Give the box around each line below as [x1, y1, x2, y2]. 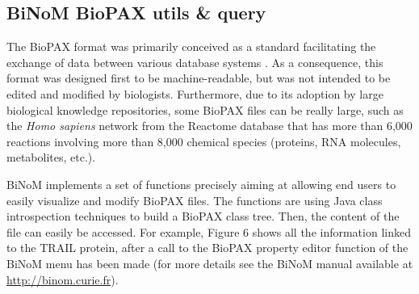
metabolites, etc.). [6, 149, 96, 166]
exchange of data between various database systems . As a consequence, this [6, 53, 383, 70]
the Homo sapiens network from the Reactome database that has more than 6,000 [6, 117, 413, 134]
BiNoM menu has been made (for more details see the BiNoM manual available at [6, 254, 413, 271]
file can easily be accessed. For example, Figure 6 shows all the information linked [6, 223, 411, 240]
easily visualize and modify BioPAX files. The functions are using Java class [6, 191, 383, 208]
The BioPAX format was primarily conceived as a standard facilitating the [6, 38, 376, 55]
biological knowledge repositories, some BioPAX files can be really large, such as [6, 101, 404, 118]
